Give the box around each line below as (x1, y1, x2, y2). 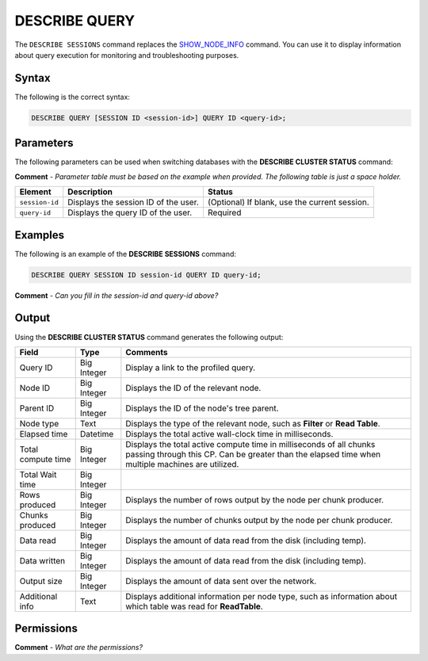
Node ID (19, 382, 51, 393)
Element (19, 186, 52, 197)
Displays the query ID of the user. (67, 207, 193, 218)
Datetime (79, 428, 114, 439)
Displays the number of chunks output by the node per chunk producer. (125, 514, 393, 525)
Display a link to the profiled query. (125, 361, 256, 373)
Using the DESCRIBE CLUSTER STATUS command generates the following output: (14, 332, 284, 342)
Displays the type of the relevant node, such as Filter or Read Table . (125, 418, 380, 429)
